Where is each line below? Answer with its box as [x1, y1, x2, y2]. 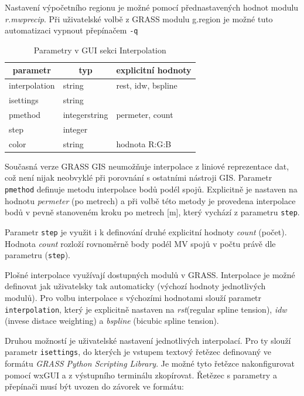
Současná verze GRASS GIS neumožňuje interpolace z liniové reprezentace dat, [5, 160, 289, 172]
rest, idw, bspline [116, 79, 177, 92]
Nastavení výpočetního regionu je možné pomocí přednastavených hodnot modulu [5, 1, 299, 13]
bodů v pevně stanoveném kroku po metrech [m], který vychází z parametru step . [5, 206, 300, 218]
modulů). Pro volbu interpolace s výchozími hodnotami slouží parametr [5, 291, 262, 303]
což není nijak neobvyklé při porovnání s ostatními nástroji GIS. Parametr [5, 171, 272, 184]
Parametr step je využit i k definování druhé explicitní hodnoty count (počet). [5, 225, 287, 238]
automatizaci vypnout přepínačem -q [5, 24, 138, 36]
